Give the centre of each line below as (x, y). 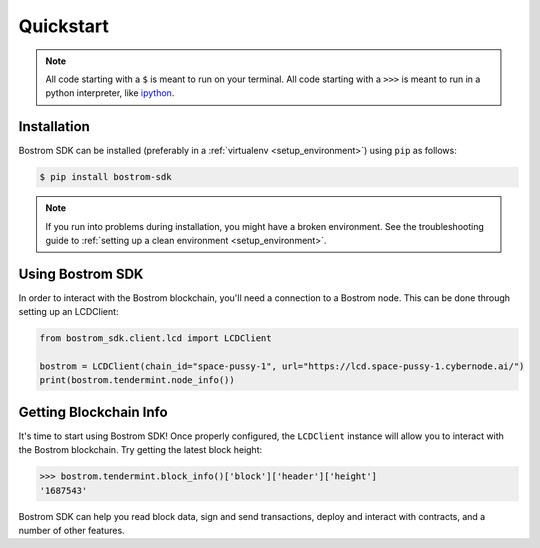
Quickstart (64, 26)
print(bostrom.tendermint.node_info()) (137, 380)
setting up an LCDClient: (68, 312)
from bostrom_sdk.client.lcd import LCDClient (155, 338)
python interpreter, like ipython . (110, 93)
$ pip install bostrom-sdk (105, 177)
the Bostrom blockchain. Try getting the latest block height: (140, 450)
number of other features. (71, 531)
